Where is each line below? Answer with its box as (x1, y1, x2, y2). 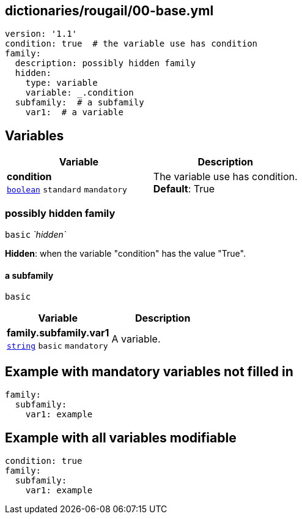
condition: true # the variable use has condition (5, 39, 258, 49)
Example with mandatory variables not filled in (5, 363, 293, 379)
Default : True (153, 183, 215, 195)
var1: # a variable (25, 107, 123, 118)
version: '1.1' (5, 29, 78, 39)
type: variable (25, 78, 98, 88)
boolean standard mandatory (7, 185, 127, 195)
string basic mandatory (7, 341, 108, 351)
